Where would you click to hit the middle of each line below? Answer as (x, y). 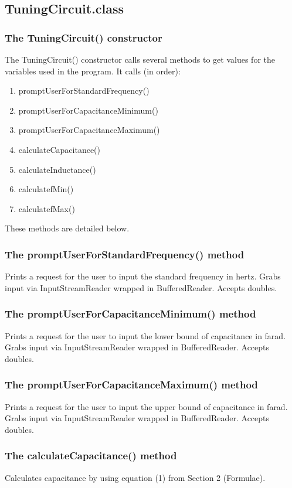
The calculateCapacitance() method (91, 455)
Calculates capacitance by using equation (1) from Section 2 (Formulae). (135, 477)
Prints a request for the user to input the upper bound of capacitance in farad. (146, 406)
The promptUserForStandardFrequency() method (125, 254)
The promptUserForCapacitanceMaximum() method (131, 385)
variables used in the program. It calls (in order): (93, 71)
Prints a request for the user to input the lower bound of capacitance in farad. (145, 335)
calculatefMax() (47, 208)
